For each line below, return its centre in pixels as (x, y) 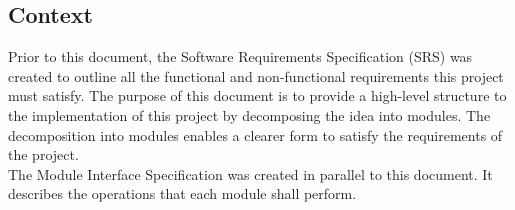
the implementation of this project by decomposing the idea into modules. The (249, 114)
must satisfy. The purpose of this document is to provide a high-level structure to (257, 95)
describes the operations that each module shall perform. (182, 193)
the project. (43, 154)
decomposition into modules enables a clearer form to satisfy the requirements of (255, 134)
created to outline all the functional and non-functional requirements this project (256, 75)
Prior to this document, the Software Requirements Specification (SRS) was (240, 56)
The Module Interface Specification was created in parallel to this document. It (250, 173)
